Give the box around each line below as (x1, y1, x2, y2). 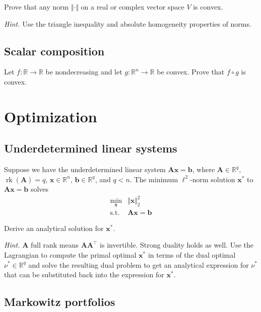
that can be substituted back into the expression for (4, 269, 164, 280)
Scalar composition (4, 43, 105, 58)
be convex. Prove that (157, 66, 225, 77)
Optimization (4, 106, 97, 126)
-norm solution (190, 174, 235, 184)
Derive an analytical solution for (4, 222, 104, 233)
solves (30, 184, 49, 194)
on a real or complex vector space (81, 2, 184, 12)
